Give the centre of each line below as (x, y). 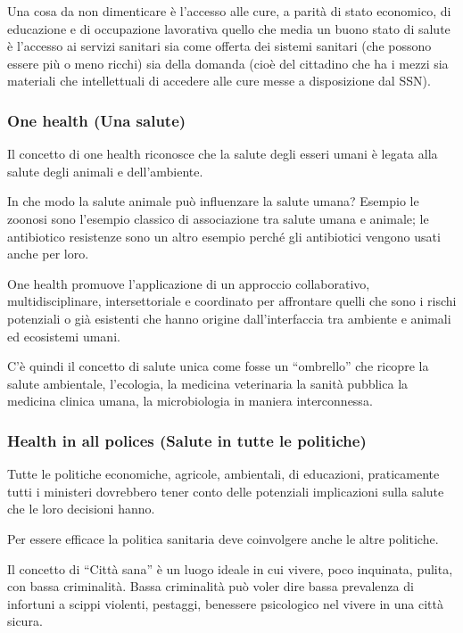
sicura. (25, 621)
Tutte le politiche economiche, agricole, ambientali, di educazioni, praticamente (223, 474)
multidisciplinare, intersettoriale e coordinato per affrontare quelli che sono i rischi (232, 301)
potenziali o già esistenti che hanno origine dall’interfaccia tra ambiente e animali (229, 318)
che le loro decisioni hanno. (81, 509)
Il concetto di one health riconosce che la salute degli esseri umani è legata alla (223, 154)
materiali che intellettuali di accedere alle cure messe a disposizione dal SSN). (219, 81)
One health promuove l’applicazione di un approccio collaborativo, (189, 283)
